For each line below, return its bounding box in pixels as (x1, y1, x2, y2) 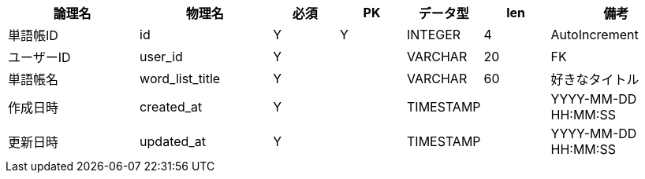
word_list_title (140, 71, 221, 86)
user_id (140, 49, 183, 64)
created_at (140, 99, 203, 115)
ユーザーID (8, 49, 71, 65)
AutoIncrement (550, 27, 639, 42)
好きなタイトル (550, 71, 639, 87)
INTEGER (407, 27, 461, 42)
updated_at (140, 133, 206, 149)
